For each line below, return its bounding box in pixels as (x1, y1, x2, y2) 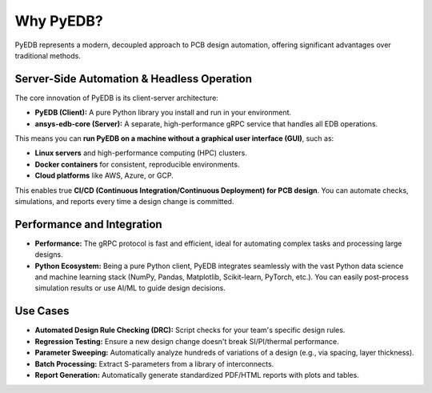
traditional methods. (14, 50, 82, 60)
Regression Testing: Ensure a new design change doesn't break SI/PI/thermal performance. (34, 336, 339, 346)
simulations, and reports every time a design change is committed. (14, 196, 234, 206)
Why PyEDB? (14, 12, 103, 30)
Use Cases (14, 304, 70, 318)
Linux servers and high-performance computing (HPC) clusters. (34, 148, 247, 158)
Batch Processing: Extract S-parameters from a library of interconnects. (34, 359, 274, 368)
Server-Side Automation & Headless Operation (14, 72, 252, 86)
